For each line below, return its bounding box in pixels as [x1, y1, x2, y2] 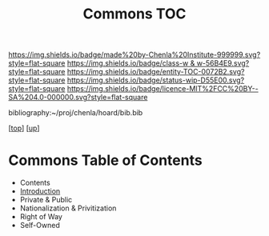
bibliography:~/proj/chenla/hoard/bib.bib [8, 108, 143, 118]
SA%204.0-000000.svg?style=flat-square [8, 93, 148, 102]
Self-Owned [19, 221, 60, 230]
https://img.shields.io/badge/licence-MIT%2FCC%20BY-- [66, 84, 259, 94]
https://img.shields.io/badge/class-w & [66, 58, 195, 68]
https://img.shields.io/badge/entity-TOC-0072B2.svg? [66, 67, 245, 77]
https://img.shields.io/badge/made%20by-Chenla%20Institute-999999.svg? [8, 50, 261, 60]
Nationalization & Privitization [19, 203, 117, 213]
